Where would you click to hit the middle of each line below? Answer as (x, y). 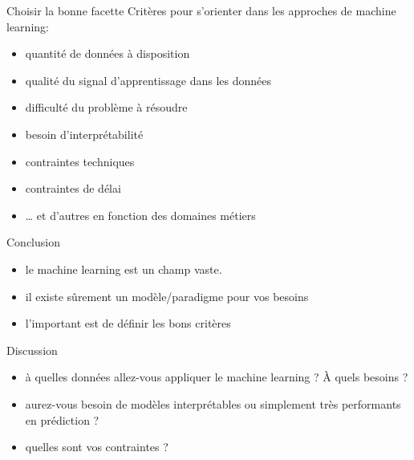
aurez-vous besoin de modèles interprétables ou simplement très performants (213, 403)
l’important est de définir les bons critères (128, 323)
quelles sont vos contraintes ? (97, 447)
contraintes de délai (73, 188)
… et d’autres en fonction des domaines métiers (140, 215)
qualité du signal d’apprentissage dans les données (148, 80)
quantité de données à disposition (108, 53)
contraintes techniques (80, 161)
